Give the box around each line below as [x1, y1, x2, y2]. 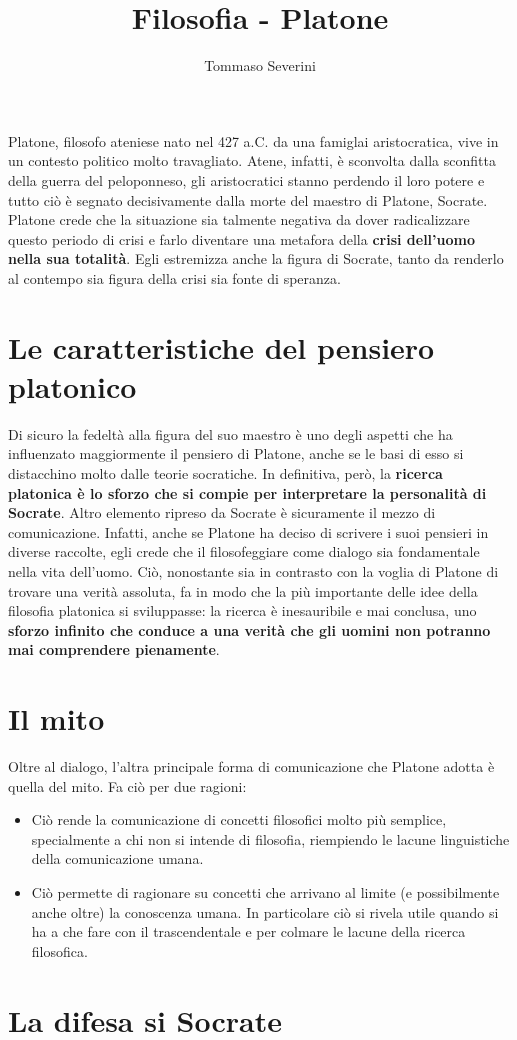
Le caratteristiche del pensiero [8, 326, 435, 367]
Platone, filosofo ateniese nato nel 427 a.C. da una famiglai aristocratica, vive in [8, 130, 499, 151]
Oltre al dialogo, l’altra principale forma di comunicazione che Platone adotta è [8, 756, 495, 777]
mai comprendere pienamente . [8, 639, 220, 660]
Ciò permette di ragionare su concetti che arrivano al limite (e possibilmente [31, 882, 500, 902]
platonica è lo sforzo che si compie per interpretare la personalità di [8, 482, 487, 503]
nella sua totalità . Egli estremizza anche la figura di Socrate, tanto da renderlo [8, 248, 504, 269]
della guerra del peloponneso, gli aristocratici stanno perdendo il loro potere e [8, 169, 485, 190]
